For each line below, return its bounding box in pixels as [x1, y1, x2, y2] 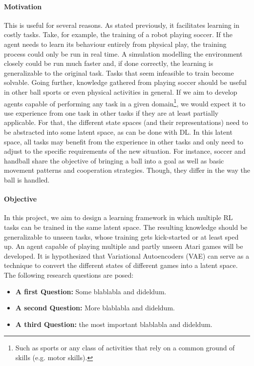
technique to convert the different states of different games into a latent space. [4, 260, 238, 270]
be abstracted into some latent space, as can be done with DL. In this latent [4, 126, 233, 137]
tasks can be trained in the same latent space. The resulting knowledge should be [4, 222, 248, 232]
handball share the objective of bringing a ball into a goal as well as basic [4, 155, 224, 165]
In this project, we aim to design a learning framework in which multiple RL [4, 212, 233, 223]
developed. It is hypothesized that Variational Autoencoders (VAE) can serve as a [4, 250, 249, 261]
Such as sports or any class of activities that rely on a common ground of [15, 343, 235, 353]
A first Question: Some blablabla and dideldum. [15, 286, 167, 296]
